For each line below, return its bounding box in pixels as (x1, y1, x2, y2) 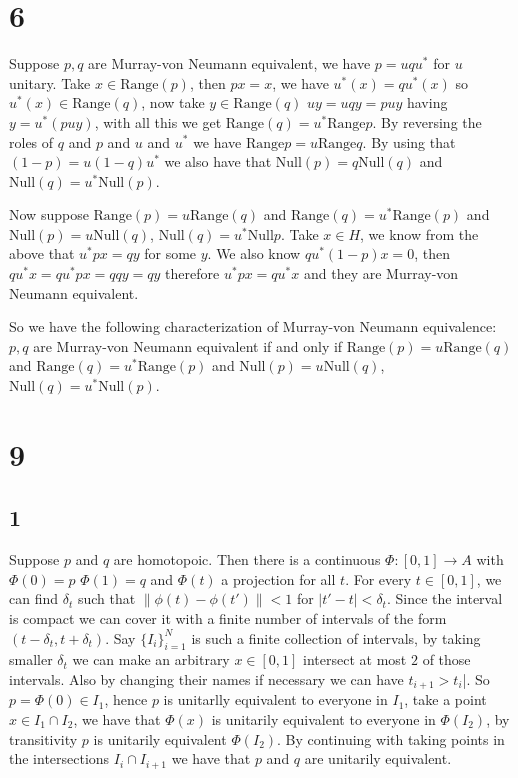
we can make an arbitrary (72, 649, 230, 670)
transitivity (9, 728, 78, 749)
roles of (9, 131, 54, 152)
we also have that (164, 151, 272, 172)
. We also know (207, 243, 301, 264)
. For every (345, 568, 412, 589)
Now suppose (9, 204, 89, 225)
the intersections (9, 748, 110, 769)
